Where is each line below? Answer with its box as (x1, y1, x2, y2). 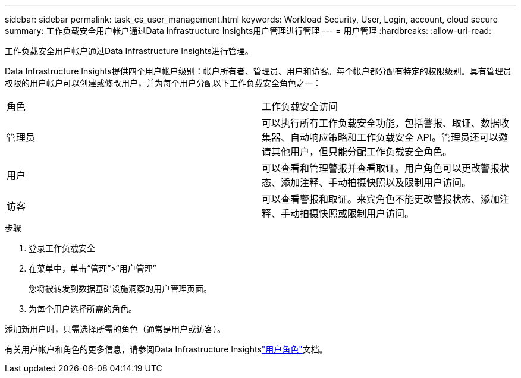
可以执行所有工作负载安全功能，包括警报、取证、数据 (262, 117, 500, 129)
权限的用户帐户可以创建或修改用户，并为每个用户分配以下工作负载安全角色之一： (5, 78, 321, 88)
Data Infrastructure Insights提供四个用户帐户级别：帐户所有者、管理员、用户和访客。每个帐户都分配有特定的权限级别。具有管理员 (5, 66, 511, 76)
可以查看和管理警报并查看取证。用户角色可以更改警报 (262, 162, 500, 174)
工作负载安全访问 (262, 100, 338, 112)
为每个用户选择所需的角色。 (29, 304, 137, 314)
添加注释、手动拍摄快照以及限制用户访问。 (281, 177, 472, 188)
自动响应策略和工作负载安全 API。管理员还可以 (290, 131, 499, 143)
